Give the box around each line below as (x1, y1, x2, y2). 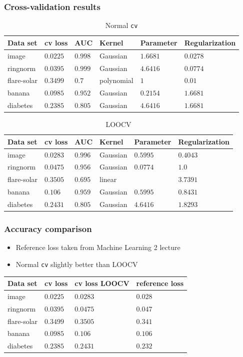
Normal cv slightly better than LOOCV (15, 258, 138, 269)
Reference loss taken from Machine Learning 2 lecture (15, 242, 180, 252)
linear (99, 174, 117, 184)
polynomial (99, 75, 133, 85)
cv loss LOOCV (74, 278, 129, 288)
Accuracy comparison (4, 222, 92, 235)
